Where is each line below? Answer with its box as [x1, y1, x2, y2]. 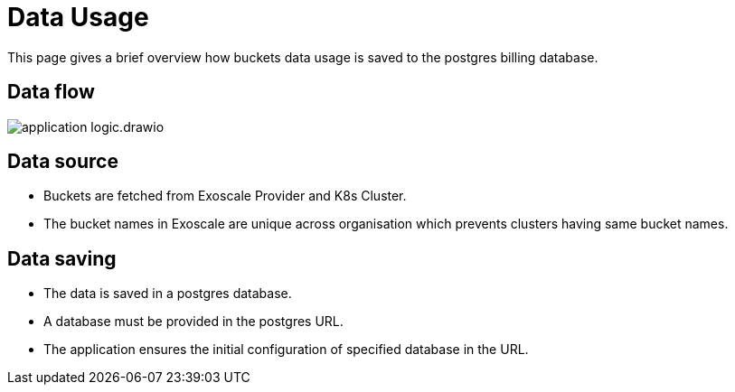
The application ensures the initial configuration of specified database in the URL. [43, 341, 529, 358]
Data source [7, 150, 118, 173]
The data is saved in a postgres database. [43, 285, 292, 302]
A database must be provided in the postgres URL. [43, 313, 344, 330]
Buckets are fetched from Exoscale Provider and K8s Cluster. [43, 188, 407, 204]
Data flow [7, 80, 95, 104]
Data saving [7, 247, 117, 270]
